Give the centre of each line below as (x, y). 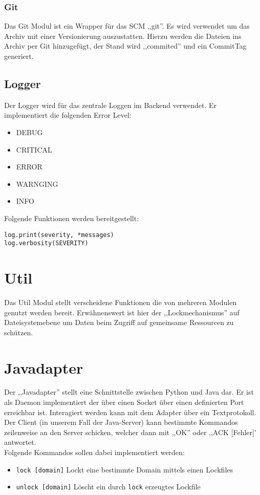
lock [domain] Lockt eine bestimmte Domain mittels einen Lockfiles (125, 469)
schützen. (19, 332)
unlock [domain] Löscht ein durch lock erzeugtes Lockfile (108, 487)
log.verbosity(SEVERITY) (46, 243)
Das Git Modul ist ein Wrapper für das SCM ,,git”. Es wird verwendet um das (127, 26)
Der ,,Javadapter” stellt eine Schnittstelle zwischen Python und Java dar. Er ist (129, 392)
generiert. (19, 56)
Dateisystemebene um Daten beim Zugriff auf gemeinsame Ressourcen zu (119, 322)
